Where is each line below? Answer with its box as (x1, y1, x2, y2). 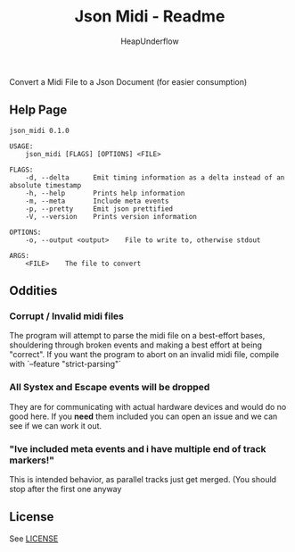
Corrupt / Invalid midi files (9, 310, 125, 322)
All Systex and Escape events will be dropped (9, 381, 210, 394)
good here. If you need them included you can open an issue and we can (9, 411, 278, 422)
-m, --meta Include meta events (25, 197, 169, 205)
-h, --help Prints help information (25, 188, 185, 197)
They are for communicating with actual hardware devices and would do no (9, 401, 287, 412)
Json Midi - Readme (74, 6, 225, 27)
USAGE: (9, 141, 34, 151)
